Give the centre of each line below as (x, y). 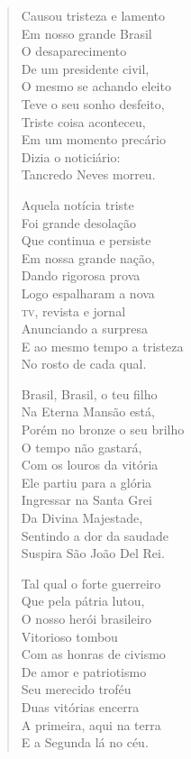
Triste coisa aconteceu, (83, 121)
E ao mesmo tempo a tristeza (102, 346)
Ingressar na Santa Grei (86, 500)
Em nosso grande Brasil (86, 33)
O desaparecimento (74, 51)
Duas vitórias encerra (80, 706)
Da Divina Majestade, (82, 518)
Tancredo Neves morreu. (88, 174)
